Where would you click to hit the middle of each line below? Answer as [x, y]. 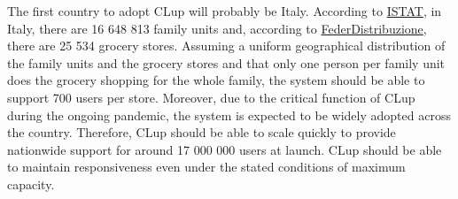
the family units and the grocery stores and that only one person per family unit [226, 62]
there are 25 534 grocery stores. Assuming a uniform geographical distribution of [226, 46]
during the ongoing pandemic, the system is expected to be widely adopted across [229, 115]
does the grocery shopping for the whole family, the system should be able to [216, 80]
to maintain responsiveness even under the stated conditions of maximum [206, 167]
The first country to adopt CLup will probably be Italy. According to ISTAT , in [225, 11]
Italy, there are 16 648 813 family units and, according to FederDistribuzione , [217, 28]
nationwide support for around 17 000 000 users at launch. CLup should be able [225, 149]
